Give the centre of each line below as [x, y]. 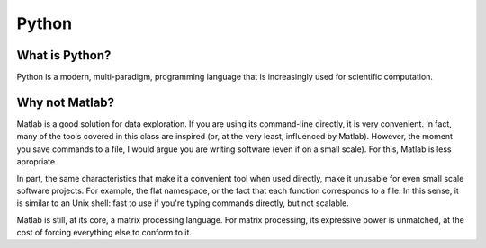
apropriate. [37, 162]
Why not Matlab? [66, 102]
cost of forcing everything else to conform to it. [104, 233]
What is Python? [64, 55]
